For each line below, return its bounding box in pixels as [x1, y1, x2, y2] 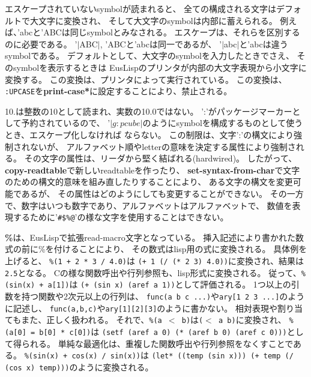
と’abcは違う [239, 37, 288, 50]
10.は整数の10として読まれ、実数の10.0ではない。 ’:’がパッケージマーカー [5, 104, 292, 117]
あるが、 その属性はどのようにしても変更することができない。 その [21, 187, 287, 199]
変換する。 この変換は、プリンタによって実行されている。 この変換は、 [5, 73, 287, 85]
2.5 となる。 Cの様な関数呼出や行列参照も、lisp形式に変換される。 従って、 [5, 266, 301, 279]
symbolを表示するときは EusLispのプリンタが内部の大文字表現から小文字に [13, 61, 307, 73]
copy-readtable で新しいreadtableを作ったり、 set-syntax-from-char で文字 [5, 163, 300, 176]
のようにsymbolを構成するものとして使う [142, 116, 303, 129]
